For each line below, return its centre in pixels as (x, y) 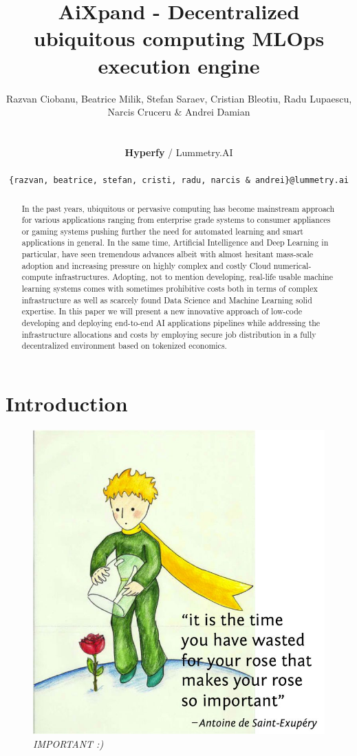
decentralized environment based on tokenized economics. (124, 346)
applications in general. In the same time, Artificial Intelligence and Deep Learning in (175, 242)
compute (37, 277)
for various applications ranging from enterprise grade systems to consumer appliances (176, 220)
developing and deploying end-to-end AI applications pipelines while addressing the (171, 323)
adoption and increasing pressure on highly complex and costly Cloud (146, 265)
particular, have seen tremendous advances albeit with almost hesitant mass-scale (167, 254)
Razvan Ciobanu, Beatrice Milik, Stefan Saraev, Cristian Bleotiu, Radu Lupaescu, (179, 98)
